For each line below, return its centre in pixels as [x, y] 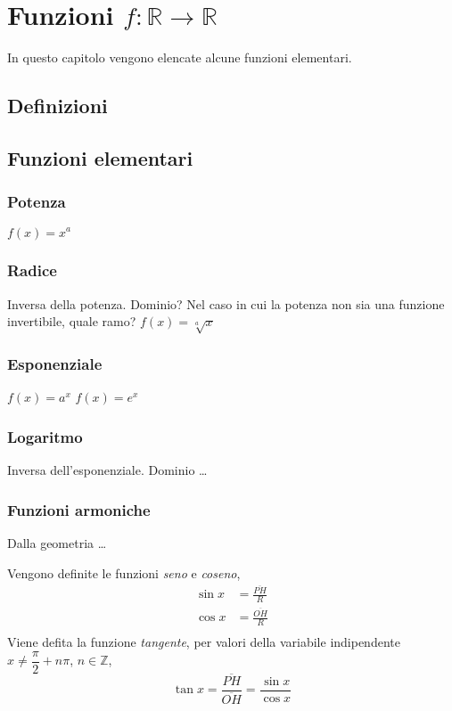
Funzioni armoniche [79, 509]
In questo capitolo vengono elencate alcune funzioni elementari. [180, 57]
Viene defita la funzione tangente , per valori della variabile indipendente [204, 642]
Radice [32, 270]
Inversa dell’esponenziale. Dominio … [107, 470]
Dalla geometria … [57, 542]
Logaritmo [45, 436]
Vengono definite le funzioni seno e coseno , [124, 572]
